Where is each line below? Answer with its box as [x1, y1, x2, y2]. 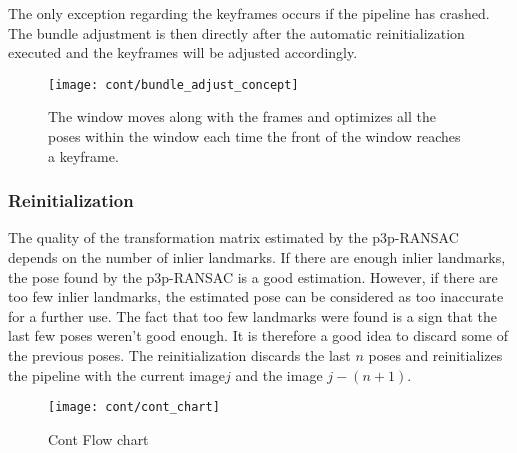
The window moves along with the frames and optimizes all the [48, 106, 436, 127]
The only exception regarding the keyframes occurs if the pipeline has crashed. [8, 3, 490, 23]
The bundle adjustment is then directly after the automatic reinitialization [8, 22, 465, 43]
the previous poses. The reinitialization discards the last [8, 345, 351, 365]
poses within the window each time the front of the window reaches [48, 126, 461, 147]
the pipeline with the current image [8, 364, 226, 385]
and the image [235, 364, 323, 385]
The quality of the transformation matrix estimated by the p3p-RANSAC [8, 227, 459, 248]
